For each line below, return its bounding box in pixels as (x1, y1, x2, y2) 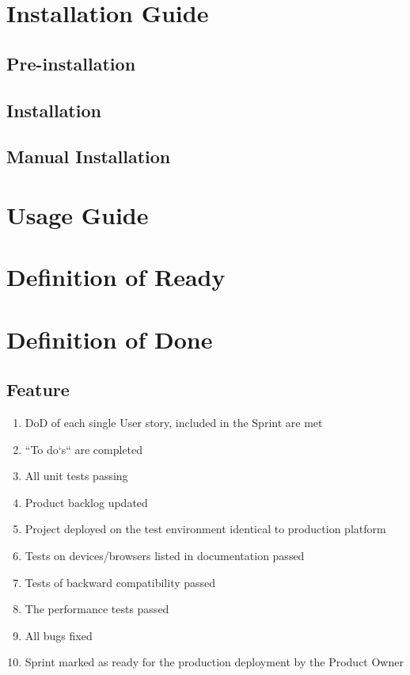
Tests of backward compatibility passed (25, 574, 216, 590)
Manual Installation (6, 144, 171, 169)
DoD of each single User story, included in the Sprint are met (25, 414, 323, 431)
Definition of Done (6, 322, 213, 355)
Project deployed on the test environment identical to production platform (25, 521, 386, 537)
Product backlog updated (25, 494, 148, 510)
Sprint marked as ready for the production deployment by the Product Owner (25, 654, 404, 670)
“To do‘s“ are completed (25, 440, 143, 457)
